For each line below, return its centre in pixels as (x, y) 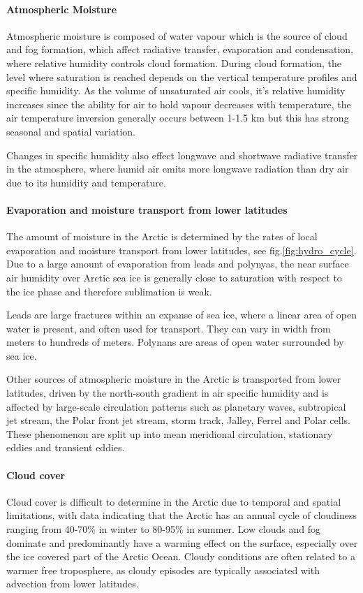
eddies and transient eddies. (66, 447)
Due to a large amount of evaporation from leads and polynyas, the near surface (178, 264)
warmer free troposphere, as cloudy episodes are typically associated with (163, 570)
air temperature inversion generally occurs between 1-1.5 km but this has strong (178, 118)
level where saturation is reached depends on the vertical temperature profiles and (182, 76)
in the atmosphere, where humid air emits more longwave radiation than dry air (178, 169)
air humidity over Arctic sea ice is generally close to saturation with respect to (174, 277)
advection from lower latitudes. (73, 584)
